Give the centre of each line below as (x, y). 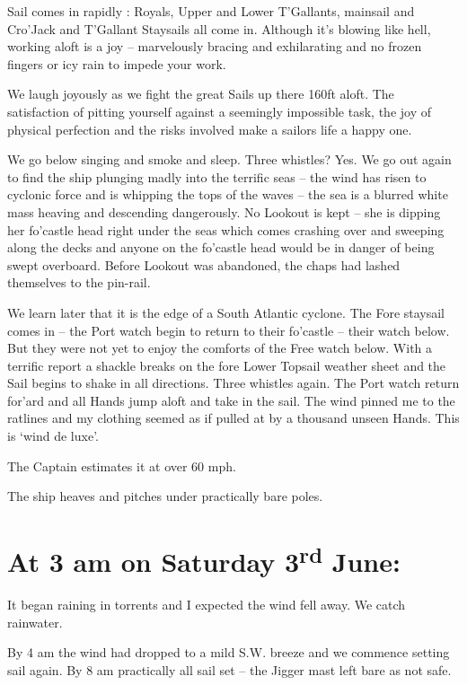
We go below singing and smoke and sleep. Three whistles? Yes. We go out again (229, 159)
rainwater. (35, 622)
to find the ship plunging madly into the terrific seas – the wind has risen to (217, 176)
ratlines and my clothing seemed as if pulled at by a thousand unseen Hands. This (233, 418)
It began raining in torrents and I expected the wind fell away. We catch (207, 605)
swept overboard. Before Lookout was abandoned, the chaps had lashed (204, 264)
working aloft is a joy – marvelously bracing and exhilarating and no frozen (215, 46)
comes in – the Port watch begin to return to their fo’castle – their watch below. (229, 330)
